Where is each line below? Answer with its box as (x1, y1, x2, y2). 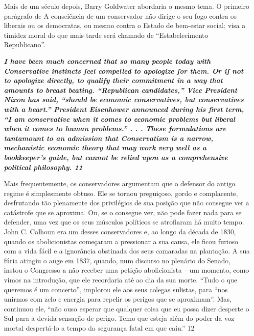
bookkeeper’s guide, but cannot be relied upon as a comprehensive (4, 152, 228, 162)
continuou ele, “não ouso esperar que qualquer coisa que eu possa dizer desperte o (4, 303, 249, 313)
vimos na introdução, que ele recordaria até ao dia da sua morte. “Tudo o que (4, 275, 237, 285)
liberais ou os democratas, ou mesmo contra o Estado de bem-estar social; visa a (4, 20, 246, 30)
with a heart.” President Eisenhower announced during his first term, (4, 104, 244, 114)
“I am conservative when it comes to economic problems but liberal (4, 113, 235, 124)
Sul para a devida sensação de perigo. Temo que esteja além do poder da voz (4, 313, 234, 323)
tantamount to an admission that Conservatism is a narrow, (4, 133, 213, 143)
